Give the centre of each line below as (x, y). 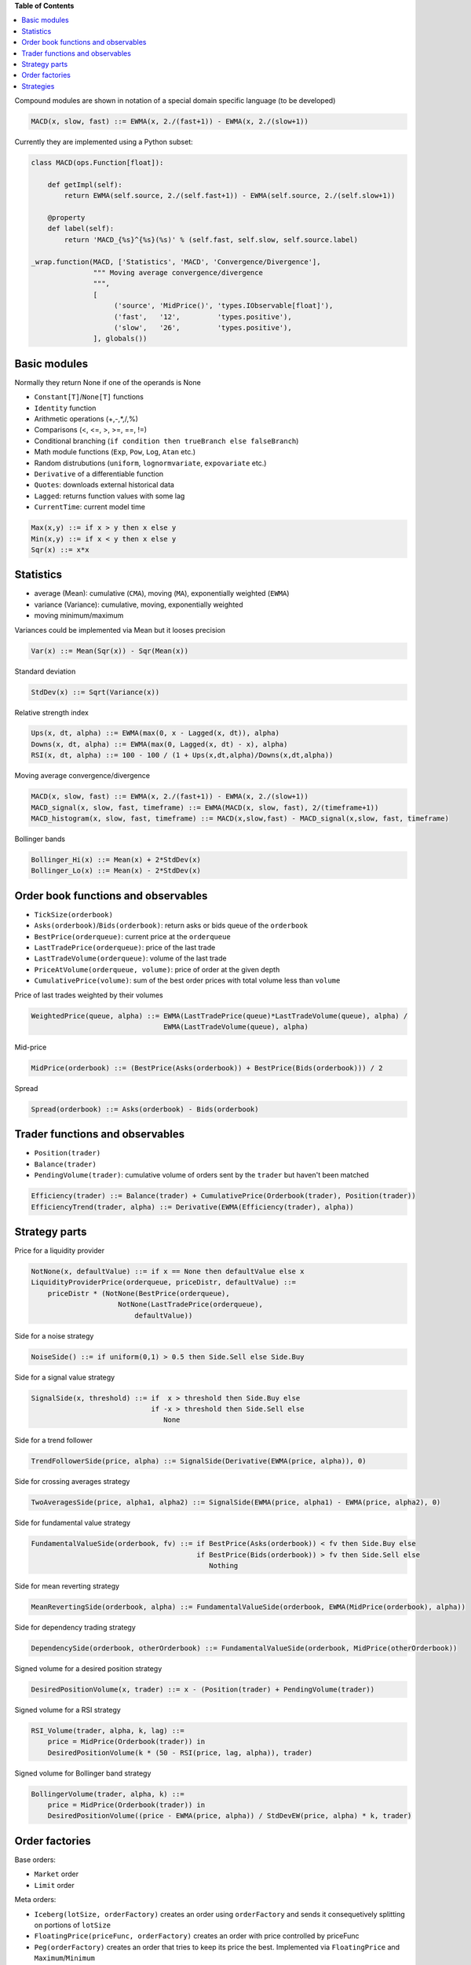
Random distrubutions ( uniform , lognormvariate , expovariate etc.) (150, 463)
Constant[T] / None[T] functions (89, 397)
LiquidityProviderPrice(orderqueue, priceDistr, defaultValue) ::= (164, 1282)
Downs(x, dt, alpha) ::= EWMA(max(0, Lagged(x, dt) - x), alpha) (159, 744)
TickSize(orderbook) (74, 915)
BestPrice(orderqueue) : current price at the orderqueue (132, 936)
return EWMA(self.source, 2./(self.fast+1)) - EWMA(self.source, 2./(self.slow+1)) (230, 196)
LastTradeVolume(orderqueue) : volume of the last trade (130, 958)
